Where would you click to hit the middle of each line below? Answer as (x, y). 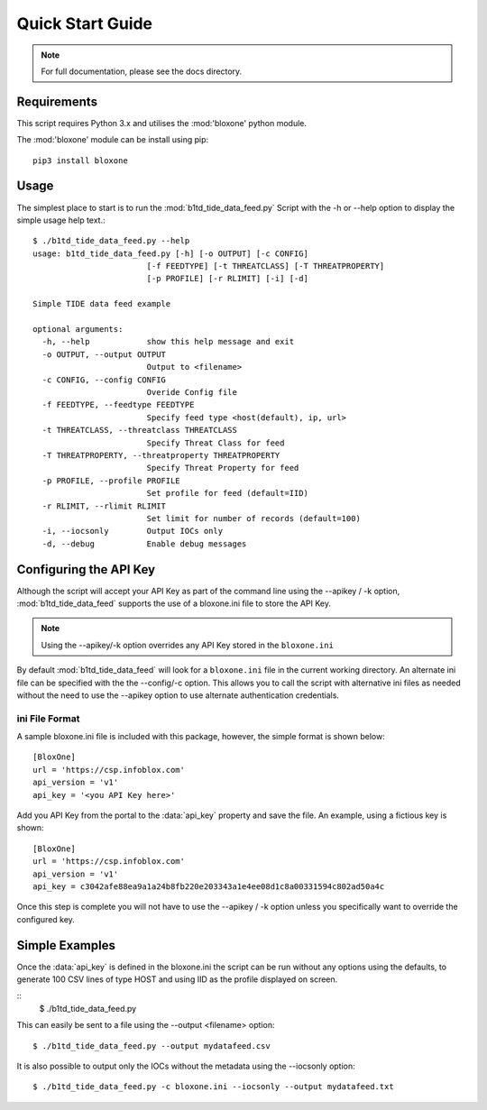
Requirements (57, 101)
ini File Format (48, 719)
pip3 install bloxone (80, 161)
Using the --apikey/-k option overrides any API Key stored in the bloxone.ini (187, 645)
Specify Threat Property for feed (223, 468)
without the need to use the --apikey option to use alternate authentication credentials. (178, 695)
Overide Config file (192, 392)
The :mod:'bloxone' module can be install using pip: (113, 140)
